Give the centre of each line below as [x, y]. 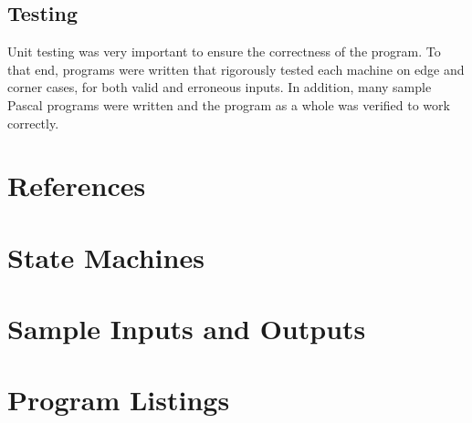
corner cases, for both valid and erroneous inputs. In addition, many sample [220, 87]
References [77, 186]
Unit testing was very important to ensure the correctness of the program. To [224, 52]
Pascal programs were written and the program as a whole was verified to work [229, 104]
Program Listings [119, 400]
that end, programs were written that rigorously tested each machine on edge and [236, 69]
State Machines [106, 257]
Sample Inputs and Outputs [187, 329]
